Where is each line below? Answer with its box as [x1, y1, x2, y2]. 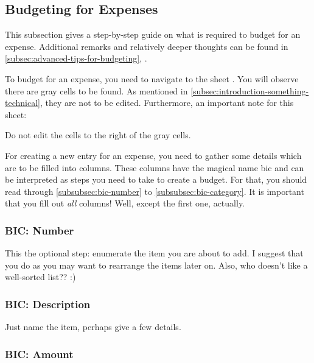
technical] [5, 96, 40, 109]
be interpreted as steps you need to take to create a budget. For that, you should [5, 173, 307, 186]
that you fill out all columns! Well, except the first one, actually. [5, 197, 245, 210]
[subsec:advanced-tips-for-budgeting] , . [5, 52, 147, 65]
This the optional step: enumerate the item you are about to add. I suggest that [5, 247, 304, 259]
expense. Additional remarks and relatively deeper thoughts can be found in [5, 40, 288, 52]
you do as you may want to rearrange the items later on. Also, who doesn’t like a [5, 258, 308, 271]
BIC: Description [5, 296, 91, 311]
